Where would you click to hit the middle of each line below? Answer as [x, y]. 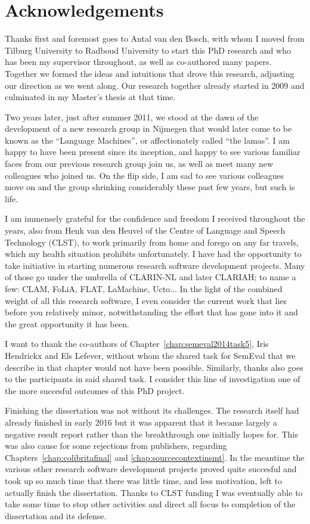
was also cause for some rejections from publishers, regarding [116, 446]
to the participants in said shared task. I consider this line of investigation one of [153, 379]
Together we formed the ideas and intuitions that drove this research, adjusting [150, 73]
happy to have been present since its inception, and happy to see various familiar [153, 152]
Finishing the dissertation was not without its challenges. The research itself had [152, 410]
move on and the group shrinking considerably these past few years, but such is [150, 187]
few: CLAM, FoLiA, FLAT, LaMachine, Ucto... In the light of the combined [144, 289]
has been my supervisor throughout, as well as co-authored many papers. [138, 62]
